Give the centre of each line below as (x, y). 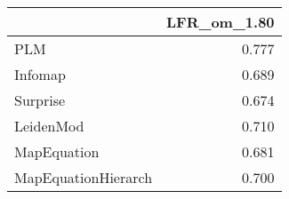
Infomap (40, 74)
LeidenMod (49, 126)
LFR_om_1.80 (221, 22)
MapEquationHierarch (84, 177)
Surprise (40, 100)
